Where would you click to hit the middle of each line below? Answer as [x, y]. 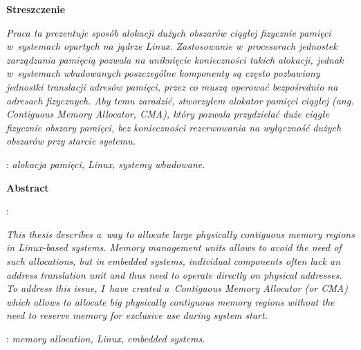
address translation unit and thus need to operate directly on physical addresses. [174, 274]
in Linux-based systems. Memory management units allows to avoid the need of [174, 247]
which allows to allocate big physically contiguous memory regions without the [170, 301]
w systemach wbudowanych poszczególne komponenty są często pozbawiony [163, 73]
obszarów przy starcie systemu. [71, 141]
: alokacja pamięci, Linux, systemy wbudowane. [106, 164]
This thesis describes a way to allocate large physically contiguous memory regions [180, 233]
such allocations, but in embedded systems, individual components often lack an [174, 260]
